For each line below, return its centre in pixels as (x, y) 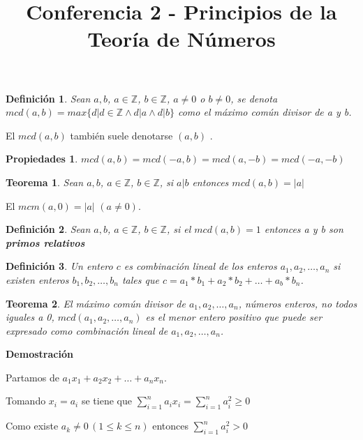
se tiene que (106, 401)
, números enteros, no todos (298, 303)
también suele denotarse (121, 135)
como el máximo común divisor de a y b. (265, 112)
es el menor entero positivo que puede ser (234, 317)
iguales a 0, (30, 317)
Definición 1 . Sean (48, 98)
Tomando (26, 401)
